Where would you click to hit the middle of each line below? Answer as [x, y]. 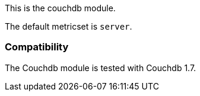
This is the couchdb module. [60, 8]
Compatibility [37, 47]
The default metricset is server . [69, 26]
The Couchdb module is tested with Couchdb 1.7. [101, 68]
